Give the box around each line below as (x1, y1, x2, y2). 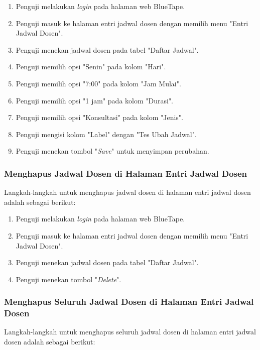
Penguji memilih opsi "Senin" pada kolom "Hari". (16, 61, 166, 72)
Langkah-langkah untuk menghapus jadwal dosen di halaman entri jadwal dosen (4, 187, 251, 197)
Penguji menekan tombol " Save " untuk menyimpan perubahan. (16, 146, 209, 156)
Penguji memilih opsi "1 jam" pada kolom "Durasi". (16, 95, 174, 105)
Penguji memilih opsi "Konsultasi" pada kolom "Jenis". (16, 112, 183, 123)
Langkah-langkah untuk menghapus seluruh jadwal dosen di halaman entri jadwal (4, 326, 256, 337)
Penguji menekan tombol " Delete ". (16, 274, 121, 284)
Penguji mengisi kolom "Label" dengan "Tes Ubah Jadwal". (16, 129, 197, 139)
